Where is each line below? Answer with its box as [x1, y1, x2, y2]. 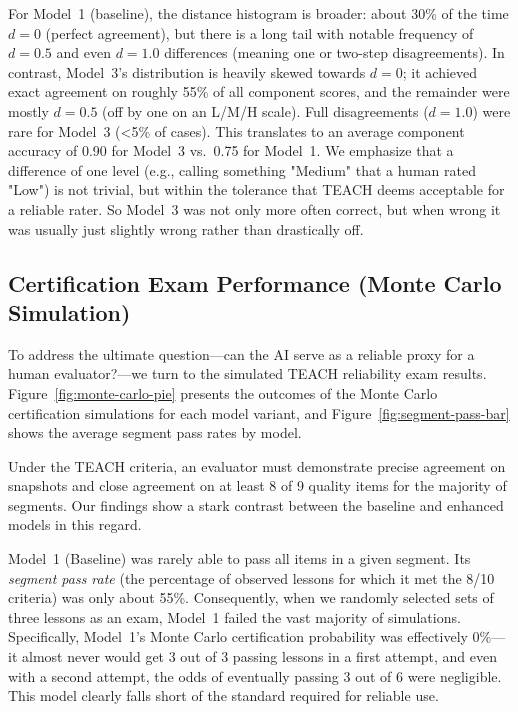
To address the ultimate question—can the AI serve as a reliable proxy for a [8, 343, 475, 364]
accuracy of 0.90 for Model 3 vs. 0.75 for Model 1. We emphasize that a [8, 140, 454, 161]
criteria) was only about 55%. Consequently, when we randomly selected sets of [8, 587, 494, 608]
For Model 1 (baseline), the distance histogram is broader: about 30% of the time [8, 3, 509, 23]
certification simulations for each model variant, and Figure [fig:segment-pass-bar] [8, 402, 510, 423]
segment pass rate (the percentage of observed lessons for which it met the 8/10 [8, 567, 495, 588]
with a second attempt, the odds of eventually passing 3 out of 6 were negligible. [8, 665, 502, 686]
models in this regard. [8, 514, 142, 535]
